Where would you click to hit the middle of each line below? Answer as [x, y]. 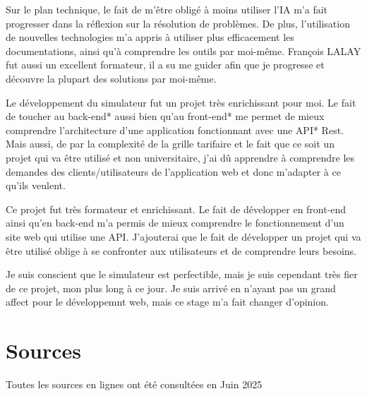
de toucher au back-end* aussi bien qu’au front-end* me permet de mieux [165, 116]
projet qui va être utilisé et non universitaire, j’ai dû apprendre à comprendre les [180, 157]
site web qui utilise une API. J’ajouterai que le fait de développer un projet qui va [183, 236]
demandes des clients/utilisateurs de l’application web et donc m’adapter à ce [173, 171]
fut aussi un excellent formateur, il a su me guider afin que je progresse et [165, 65]
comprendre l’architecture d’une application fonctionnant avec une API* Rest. [175, 130]
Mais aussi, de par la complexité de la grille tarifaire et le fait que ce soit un [170, 144]
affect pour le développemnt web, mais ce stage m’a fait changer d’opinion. [167, 302]
